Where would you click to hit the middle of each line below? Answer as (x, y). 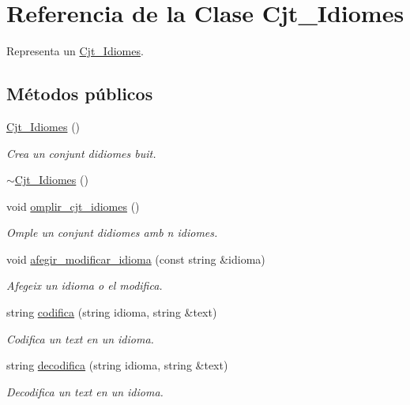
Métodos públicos (80, 94)
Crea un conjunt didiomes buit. (81, 153)
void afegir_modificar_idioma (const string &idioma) (136, 259)
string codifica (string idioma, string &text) (112, 312)
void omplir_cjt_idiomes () (73, 206)
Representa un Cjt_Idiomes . (75, 51)
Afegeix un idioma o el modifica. (85, 285)
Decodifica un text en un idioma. (85, 391)
